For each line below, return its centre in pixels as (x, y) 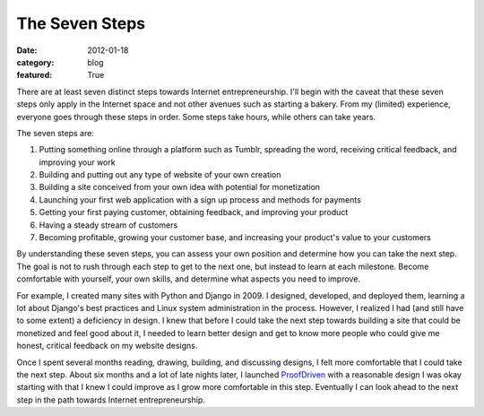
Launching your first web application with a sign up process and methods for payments (200, 199)
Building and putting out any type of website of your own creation (160, 175)
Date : (27, 50)
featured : (35, 75)
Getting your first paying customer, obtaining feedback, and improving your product (194, 212)
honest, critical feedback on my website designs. (107, 346)
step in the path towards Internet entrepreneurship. (111, 400)
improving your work (77, 162)
